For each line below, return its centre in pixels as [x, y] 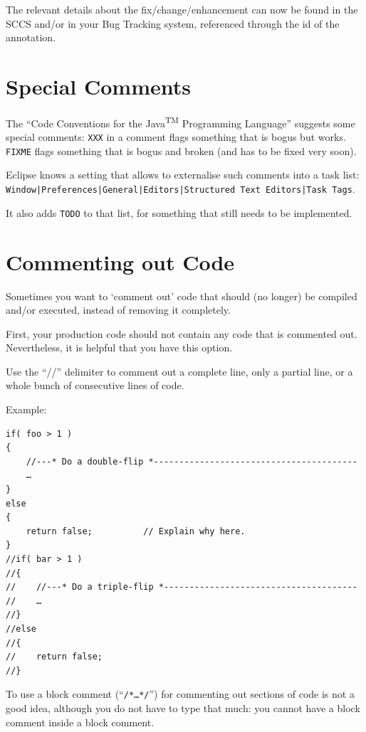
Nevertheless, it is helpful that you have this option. [119, 348]
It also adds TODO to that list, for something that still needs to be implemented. [179, 212]
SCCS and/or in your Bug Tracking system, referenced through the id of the [173, 23]
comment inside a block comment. [80, 722]
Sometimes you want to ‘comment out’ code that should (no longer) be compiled [182, 296]
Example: [26, 409]
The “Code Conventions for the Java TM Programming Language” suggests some [181, 122]
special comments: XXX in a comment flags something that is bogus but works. [176, 137]
